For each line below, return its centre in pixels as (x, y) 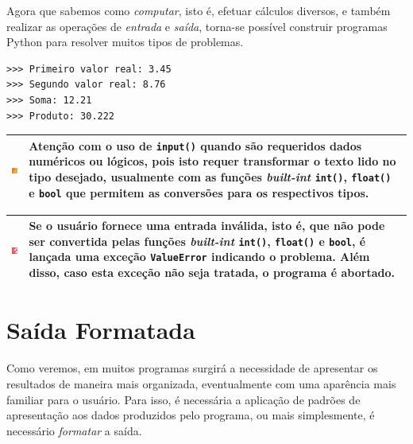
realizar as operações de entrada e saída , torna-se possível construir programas (197, 26)
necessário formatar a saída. (74, 430)
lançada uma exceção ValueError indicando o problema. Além (199, 257)
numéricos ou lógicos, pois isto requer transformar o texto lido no (212, 161)
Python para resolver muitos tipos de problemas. (125, 42)
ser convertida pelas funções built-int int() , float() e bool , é (197, 241)
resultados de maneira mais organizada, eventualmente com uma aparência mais (201, 383)
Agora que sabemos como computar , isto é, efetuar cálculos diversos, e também (199, 10)
